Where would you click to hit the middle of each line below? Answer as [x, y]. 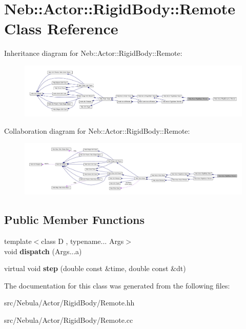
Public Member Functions [74, 220]
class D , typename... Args [83, 241]
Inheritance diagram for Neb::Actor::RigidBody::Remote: [93, 53]
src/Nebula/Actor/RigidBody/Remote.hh [69, 303]
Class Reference [61, 28]
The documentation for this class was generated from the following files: [117, 285]
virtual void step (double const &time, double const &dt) [95, 268]
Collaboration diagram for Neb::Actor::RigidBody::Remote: [97, 130]
